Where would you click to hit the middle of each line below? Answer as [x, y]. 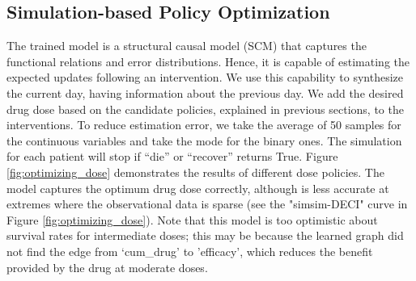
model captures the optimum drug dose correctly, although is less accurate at [198, 188]
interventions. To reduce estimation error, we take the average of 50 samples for [204, 125]
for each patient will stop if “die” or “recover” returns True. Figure [172, 156]
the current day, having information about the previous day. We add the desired [205, 92]
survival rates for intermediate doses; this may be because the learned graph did [205, 235]
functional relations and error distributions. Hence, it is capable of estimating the [208, 61]
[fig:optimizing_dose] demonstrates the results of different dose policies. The [195, 172]
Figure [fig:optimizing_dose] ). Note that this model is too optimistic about [192, 219]
